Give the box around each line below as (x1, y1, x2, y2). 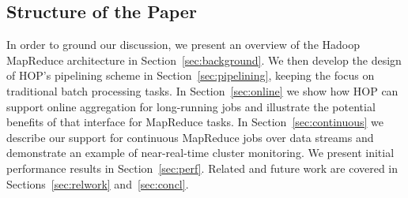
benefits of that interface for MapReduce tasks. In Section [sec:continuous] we (6, 114, 384, 130)
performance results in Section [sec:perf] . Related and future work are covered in (6, 159, 399, 176)
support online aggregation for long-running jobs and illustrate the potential (6, 98, 376, 114)
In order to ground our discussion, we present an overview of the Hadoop (6, 36, 360, 53)
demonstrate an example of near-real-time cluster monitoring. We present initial (6, 144, 395, 161)
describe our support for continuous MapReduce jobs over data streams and (6, 129, 374, 145)
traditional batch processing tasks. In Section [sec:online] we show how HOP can (6, 82, 399, 99)
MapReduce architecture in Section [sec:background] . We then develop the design (6, 51, 402, 68)
